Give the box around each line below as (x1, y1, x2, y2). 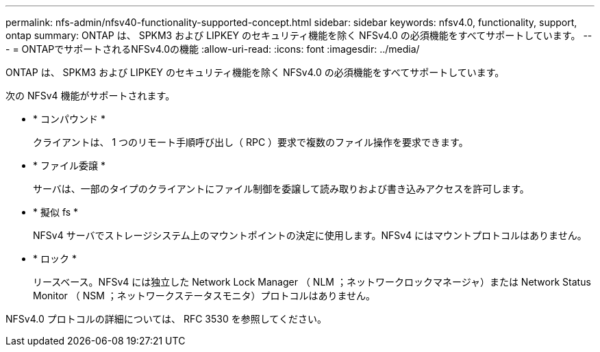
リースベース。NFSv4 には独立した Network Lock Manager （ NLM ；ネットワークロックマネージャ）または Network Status (33, 276, 591, 288)
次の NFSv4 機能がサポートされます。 (5, 90, 175, 101)
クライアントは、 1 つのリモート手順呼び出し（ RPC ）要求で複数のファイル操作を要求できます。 (33, 136, 468, 148)
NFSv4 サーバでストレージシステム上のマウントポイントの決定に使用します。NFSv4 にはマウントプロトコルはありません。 (33, 229, 587, 241)
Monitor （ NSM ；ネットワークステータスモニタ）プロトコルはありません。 (33, 290, 375, 301)
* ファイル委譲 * (33, 160, 105, 171)
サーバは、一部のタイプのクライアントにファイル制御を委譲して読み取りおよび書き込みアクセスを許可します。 (33, 183, 529, 194)
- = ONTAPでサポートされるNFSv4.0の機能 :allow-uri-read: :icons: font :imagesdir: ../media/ (5, 43, 420, 55)
